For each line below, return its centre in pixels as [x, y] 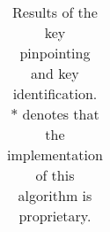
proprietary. [55, 216]
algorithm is [55, 195]
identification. [55, 93]
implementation [55, 155]
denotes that [61, 114]
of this [55, 175]
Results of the [55, 12]
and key [55, 73]
